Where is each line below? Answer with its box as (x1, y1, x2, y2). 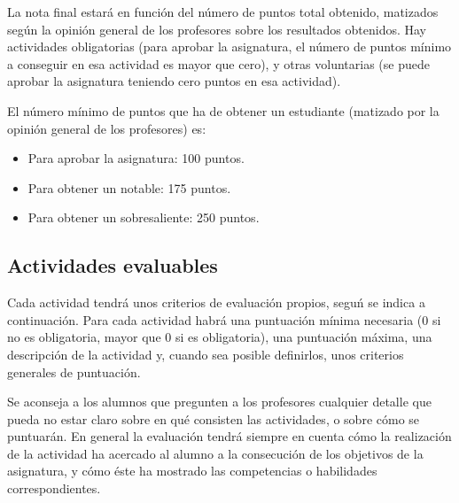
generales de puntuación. (7, 362, 141, 381)
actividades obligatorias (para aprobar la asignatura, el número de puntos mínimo (7, 37, 452, 56)
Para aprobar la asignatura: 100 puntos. (27, 149, 245, 167)
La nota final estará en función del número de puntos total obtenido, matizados (7, 3, 439, 20)
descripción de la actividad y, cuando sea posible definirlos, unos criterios (7, 344, 404, 363)
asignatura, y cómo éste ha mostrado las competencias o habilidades (7, 461, 377, 480)
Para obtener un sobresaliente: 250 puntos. (27, 208, 260, 227)
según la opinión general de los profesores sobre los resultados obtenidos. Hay (7, 19, 426, 38)
